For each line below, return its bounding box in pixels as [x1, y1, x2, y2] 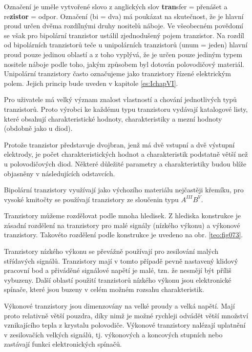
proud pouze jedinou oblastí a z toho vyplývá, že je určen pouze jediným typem [4, 49, 242, 59]
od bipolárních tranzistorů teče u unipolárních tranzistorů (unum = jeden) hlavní [4, 40, 248, 50]
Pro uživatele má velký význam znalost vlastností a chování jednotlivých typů [4, 94, 237, 104]
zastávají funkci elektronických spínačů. [4, 339, 122, 349]
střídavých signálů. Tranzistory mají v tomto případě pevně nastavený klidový [4, 255, 238, 266]
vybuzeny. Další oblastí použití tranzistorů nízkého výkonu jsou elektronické [4, 274, 231, 285]
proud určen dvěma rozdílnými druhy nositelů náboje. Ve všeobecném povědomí [4, 21, 243, 31]
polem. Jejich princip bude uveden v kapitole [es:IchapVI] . [4, 78, 178, 88]
